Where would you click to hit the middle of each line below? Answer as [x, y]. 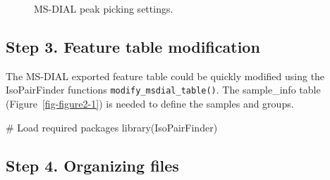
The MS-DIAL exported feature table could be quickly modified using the [165, 76]
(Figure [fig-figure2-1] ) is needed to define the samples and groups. [150, 104]
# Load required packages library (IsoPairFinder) [112, 127]
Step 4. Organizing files [92, 165]
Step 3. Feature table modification [133, 46]
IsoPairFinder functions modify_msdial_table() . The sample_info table [163, 90]
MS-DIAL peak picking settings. [104, 8]
